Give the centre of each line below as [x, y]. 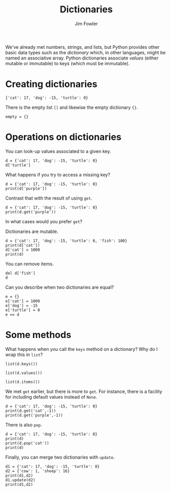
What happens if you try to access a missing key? [58, 174]
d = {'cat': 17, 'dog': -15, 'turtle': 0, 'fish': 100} [66, 241]
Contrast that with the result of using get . [49, 198]
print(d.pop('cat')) [27, 443]
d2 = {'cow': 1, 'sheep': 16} [38, 471]
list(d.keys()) [22, 364]
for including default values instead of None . [51, 397]
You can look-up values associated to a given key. [58, 151]
